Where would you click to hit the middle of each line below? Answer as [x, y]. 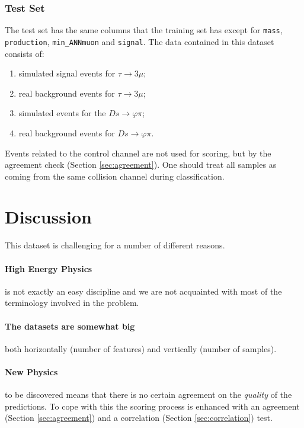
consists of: [25, 53]
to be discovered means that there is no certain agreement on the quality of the [148, 395]
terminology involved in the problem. [72, 303]
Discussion [48, 217]
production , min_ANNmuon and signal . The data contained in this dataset [140, 41]
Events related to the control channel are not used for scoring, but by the [138, 153]
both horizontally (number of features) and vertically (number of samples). [141, 348]
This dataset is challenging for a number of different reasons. [115, 245]
